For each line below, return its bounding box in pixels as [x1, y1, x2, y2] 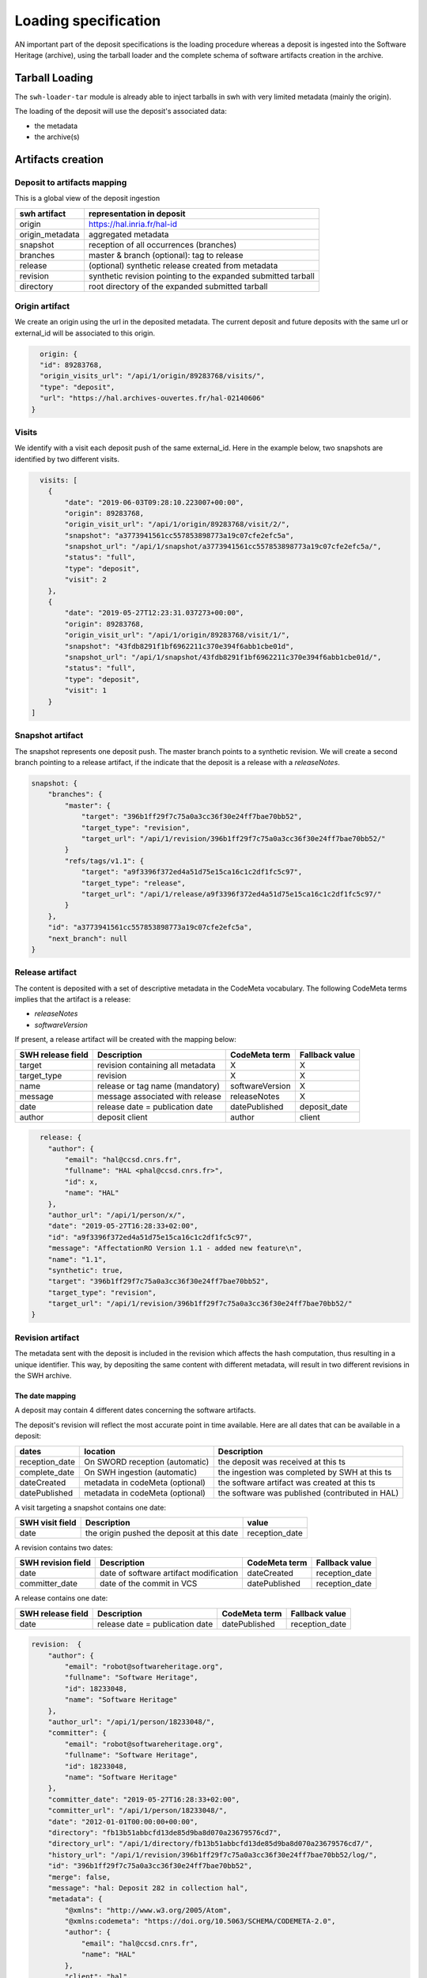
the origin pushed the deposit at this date [85, 1527, 239, 1538]
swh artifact [19, 208, 66, 219]
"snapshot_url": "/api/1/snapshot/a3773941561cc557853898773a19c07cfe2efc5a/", [64, 542, 382, 551]
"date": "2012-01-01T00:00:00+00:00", [47, 1817, 198, 1826]
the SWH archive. [14, 1370, 72, 1380]
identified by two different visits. [14, 454, 120, 464]
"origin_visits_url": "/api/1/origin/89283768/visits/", [40, 372, 265, 381]
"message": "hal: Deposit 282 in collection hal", [47, 1883, 248, 1893]
